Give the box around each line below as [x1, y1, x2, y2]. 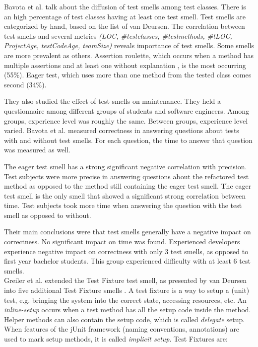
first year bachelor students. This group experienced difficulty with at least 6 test [4, 256, 251, 266]
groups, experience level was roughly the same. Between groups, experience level [4, 115, 248, 126]
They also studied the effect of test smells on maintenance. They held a [4, 96, 221, 106]
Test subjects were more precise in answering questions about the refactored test [4, 171, 249, 181]
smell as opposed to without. [4, 209, 91, 220]
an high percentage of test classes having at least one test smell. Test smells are [4, 11, 246, 21]
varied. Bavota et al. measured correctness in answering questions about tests [4, 125, 239, 136]
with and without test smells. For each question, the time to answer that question [4, 135, 253, 145]
